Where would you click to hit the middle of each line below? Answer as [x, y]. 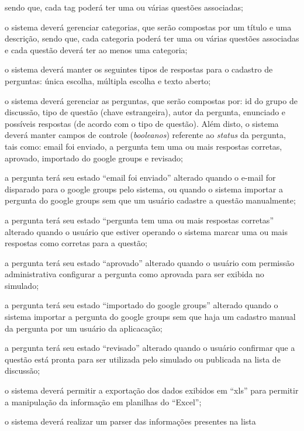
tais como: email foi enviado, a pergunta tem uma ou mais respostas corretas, [144, 146]
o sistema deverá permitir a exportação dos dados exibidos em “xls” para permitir [152, 390]
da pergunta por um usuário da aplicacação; [84, 328]
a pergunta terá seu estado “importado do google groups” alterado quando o [141, 305]
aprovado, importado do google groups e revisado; [94, 158]
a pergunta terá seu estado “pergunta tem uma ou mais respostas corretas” [139, 220]
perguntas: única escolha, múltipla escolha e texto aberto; [108, 80]
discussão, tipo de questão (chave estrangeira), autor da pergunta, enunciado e [145, 112]
